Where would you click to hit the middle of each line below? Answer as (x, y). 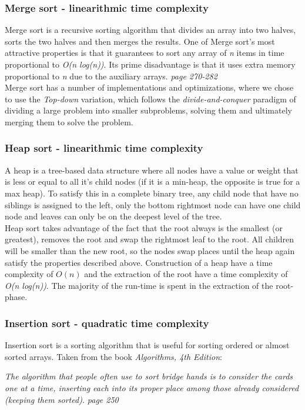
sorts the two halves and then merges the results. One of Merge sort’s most (140, 41)
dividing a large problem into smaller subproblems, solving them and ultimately (148, 110)
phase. (16, 297)
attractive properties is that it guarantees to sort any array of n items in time (145, 53)
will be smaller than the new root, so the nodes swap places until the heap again (150, 250)
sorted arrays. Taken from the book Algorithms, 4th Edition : (113, 356)
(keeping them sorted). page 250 (62, 399)
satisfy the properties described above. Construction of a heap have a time (139, 262)
